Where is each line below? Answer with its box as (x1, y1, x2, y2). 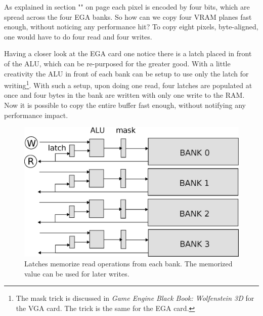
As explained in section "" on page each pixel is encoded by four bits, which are (4, 2, 250, 12)
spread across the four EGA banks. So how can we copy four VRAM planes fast (4, 11, 252, 22)
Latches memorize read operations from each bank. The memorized (24, 258, 233, 269)
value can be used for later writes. (24, 268, 129, 279)
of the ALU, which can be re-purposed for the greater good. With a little (4, 58, 231, 68)
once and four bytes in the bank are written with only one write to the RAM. (4, 90, 245, 100)
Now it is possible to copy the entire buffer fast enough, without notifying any (4, 100, 246, 110)
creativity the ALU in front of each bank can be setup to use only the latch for (4, 68, 249, 78)
